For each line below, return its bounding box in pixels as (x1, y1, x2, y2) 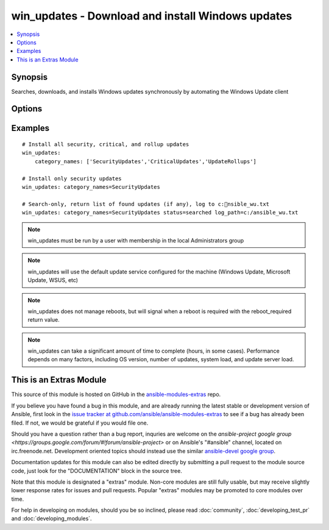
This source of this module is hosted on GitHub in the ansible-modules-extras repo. (11, 390, 221, 398)
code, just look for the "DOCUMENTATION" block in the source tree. (11, 467, 182, 475)
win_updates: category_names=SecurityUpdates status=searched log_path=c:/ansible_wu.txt (22, 209, 299, 216)
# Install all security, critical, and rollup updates (22, 141, 189, 148)
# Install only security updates (22, 175, 122, 182)
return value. (27, 316, 60, 323)
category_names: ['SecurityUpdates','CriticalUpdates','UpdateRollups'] (34, 158, 257, 164)
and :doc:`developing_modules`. (11, 515, 92, 522)
